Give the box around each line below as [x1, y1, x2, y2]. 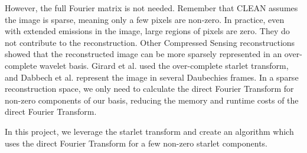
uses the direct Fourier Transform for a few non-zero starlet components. [5, 137, 267, 149]
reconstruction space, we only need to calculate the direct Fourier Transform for [5, 82, 294, 95]
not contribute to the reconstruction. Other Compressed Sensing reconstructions [5, 36, 295, 48]
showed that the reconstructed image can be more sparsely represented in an [5, 48, 282, 60]
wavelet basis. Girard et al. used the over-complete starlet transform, [40, 59, 289, 71]
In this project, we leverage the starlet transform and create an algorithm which [5, 125, 294, 137]
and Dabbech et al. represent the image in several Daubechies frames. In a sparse [5, 71, 299, 83]
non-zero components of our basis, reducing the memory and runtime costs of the [5, 94, 299, 106]
